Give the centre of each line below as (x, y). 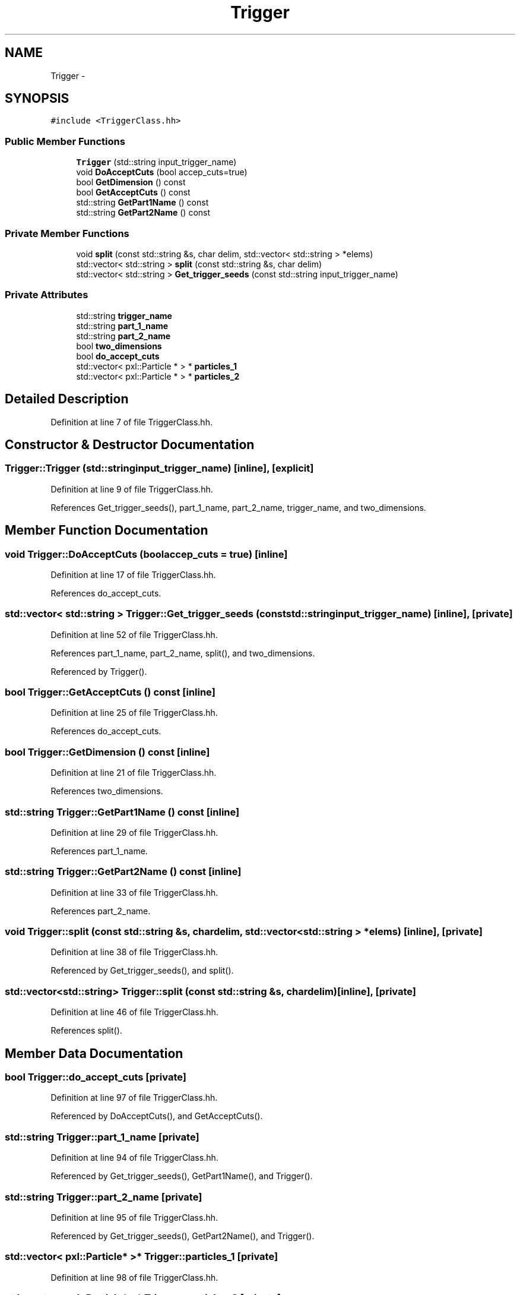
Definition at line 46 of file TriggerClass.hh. (134, 1012)
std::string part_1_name (122, 326)
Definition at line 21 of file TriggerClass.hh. (134, 773)
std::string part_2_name (123, 336)
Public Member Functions (65, 141)
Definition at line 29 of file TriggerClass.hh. (134, 832)
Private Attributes (47, 295)
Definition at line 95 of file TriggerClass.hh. (134, 1217)
